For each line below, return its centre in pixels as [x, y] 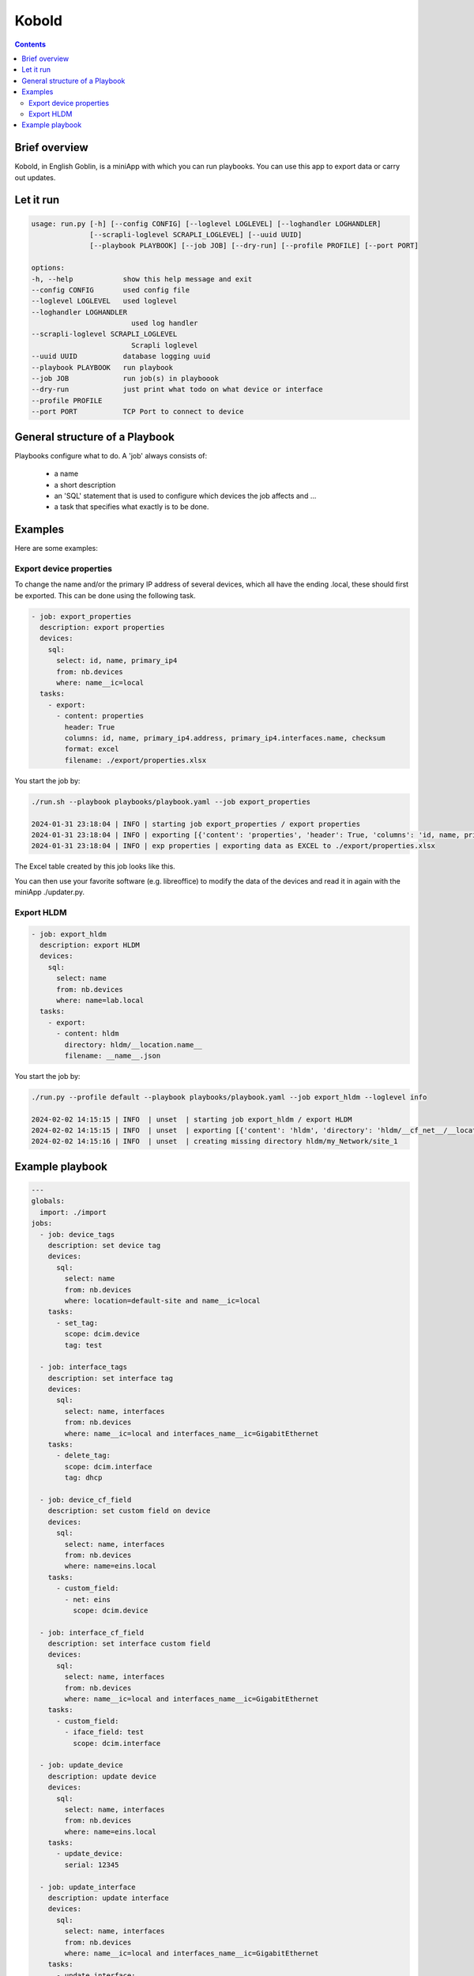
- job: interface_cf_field [92, 1633]
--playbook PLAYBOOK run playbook [102, 367]
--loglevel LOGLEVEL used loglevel [104, 301]
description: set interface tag [111, 1378]
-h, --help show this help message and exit [142, 279]
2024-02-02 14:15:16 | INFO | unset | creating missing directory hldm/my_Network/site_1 [214, 1141]
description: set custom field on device [129, 1511]
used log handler [164, 323]
